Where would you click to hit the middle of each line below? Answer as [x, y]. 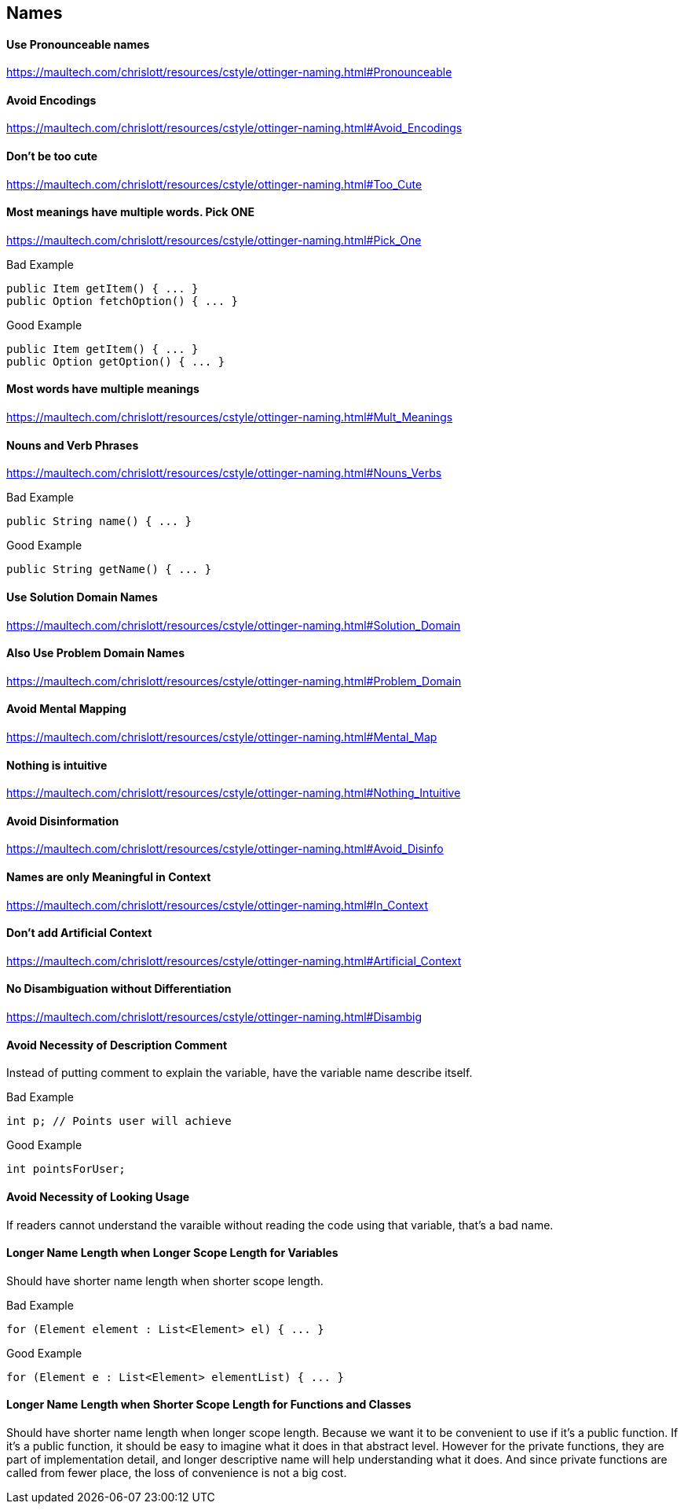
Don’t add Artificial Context [79, 933]
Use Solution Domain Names [82, 597]
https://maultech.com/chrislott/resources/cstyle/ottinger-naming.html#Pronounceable [229, 72]
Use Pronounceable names [78, 44]
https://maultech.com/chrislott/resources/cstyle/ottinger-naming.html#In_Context [217, 905]
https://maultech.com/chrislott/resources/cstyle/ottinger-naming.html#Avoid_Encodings [234, 128]
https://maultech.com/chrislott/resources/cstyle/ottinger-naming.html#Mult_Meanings [230, 417]
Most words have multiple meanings [103, 389]
